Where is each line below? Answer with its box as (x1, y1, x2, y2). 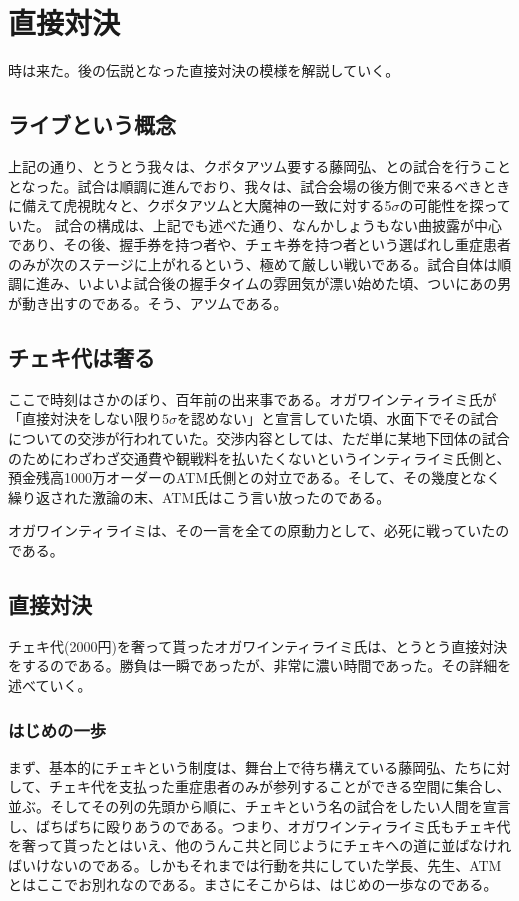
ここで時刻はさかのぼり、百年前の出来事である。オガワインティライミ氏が (8, 388, 497, 409)
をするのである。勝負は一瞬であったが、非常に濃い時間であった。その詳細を (8, 655, 512, 676)
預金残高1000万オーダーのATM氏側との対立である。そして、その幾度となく (8, 467, 501, 488)
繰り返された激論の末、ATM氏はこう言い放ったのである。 (8, 486, 391, 507)
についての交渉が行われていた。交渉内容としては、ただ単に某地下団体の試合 (8, 428, 510, 449)
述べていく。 (8, 675, 92, 696)
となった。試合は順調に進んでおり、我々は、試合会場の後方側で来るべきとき (8, 175, 511, 196)
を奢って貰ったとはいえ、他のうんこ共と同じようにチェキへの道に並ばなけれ (8, 835, 512, 856)
